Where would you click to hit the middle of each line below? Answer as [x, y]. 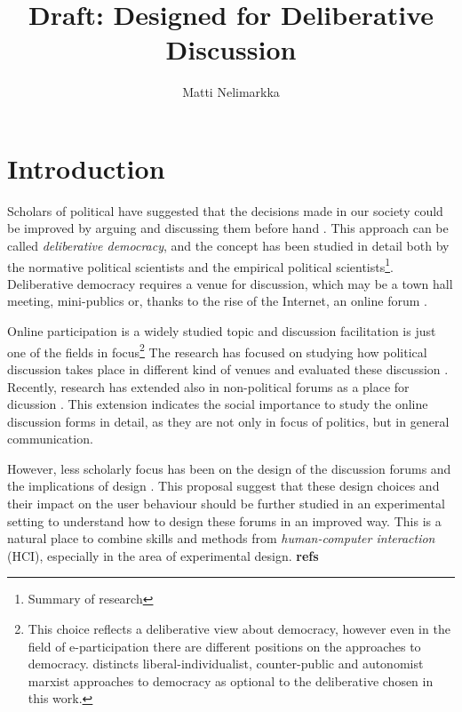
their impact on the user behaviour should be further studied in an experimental [226, 504]
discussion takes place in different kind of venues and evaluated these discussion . [228, 368]
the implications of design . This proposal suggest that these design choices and [223, 486]
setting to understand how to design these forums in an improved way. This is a [224, 520]
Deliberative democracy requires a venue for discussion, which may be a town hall [230, 283]
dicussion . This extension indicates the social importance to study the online [218, 404]
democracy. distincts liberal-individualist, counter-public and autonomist [226, 664]
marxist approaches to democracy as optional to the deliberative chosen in [231, 680]
